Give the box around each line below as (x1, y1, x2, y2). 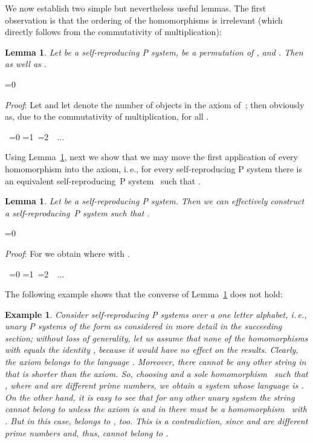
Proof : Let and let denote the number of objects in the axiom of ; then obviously (5, 98, 305, 111)
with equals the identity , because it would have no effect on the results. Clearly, (5, 343, 298, 356)
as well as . (5, 57, 47, 70)
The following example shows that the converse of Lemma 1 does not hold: (5, 288, 283, 300)
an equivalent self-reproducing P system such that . (5, 174, 201, 187)
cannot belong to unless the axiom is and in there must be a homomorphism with (5, 403, 307, 415)
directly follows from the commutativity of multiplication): (5, 25, 222, 38)
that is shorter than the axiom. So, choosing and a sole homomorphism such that (5, 367, 308, 380)
